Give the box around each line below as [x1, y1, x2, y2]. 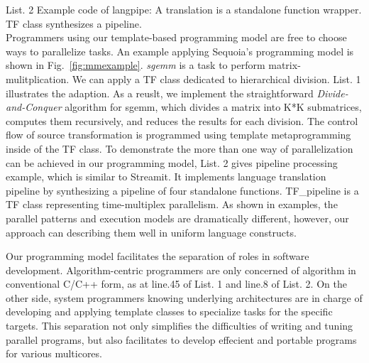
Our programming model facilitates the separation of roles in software [6, 249, 309, 264]
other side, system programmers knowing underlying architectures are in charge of [6, 290, 363, 305]
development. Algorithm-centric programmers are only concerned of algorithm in [6, 262, 356, 277]
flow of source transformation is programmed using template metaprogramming [6, 127, 351, 142]
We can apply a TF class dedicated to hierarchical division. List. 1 [72, 71, 361, 86]
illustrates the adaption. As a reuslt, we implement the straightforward [6, 85, 314, 100]
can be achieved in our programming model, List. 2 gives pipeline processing [6, 155, 338, 170]
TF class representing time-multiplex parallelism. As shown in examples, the [6, 197, 338, 212]
